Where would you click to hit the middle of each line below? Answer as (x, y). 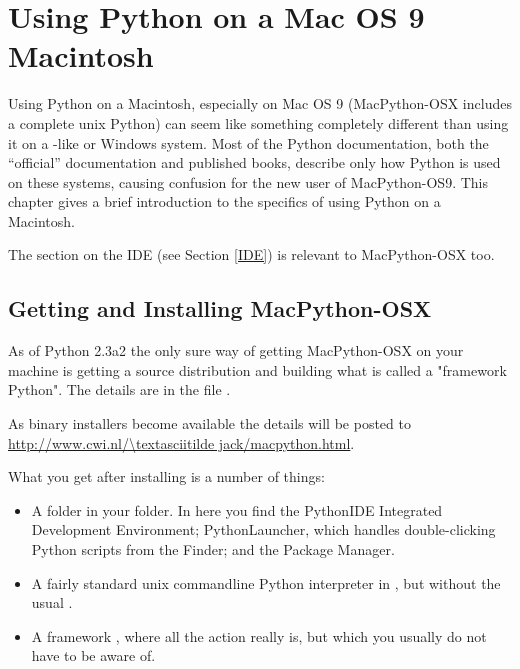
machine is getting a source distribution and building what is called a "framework (257, 369)
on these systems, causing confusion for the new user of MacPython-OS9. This (248, 181)
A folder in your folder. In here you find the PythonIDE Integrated (237, 509)
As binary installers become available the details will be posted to (209, 423)
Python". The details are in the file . (119, 389)
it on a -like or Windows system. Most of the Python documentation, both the (248, 142)
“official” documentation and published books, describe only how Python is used (254, 162)
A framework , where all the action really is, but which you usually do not (259, 635)
